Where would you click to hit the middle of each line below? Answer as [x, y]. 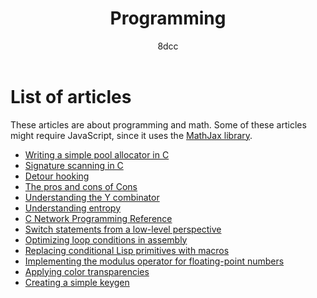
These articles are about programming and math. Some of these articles [158, 124]
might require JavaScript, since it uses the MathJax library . [131, 135]
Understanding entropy [73, 208]
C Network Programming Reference [98, 218]
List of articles [71, 96]
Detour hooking [57, 176]
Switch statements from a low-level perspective [123, 229]
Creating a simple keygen [77, 282]
